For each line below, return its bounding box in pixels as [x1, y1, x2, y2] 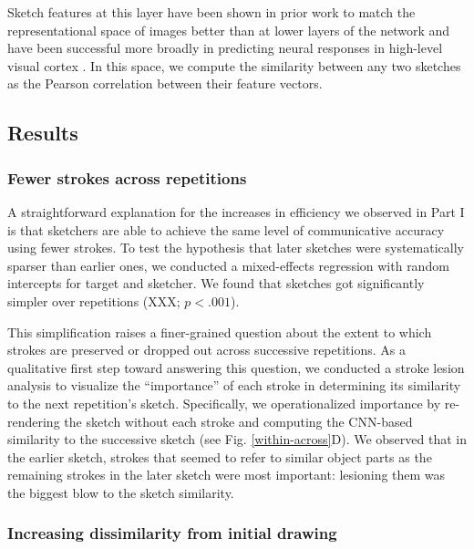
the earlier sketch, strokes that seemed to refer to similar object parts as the [7, 447, 432, 466]
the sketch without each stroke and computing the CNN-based [64, 411, 413, 430]
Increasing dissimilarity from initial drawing [7, 522, 337, 544]
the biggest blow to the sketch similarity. [7, 482, 234, 502]
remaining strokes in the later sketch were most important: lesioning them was [7, 465, 446, 484]
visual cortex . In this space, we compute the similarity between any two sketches [7, 56, 461, 75]
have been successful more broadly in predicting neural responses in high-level [7, 38, 443, 57]
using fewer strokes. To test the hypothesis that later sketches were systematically [7, 238, 464, 257]
